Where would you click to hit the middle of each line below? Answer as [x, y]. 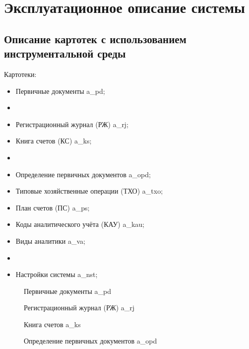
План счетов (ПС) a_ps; [53, 207]
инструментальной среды [65, 53]
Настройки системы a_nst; [57, 274]
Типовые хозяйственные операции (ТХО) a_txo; [89, 191]
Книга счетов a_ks [52, 324]
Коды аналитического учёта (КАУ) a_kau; [80, 224]
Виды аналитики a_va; [50, 241]
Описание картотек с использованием [95, 38]
